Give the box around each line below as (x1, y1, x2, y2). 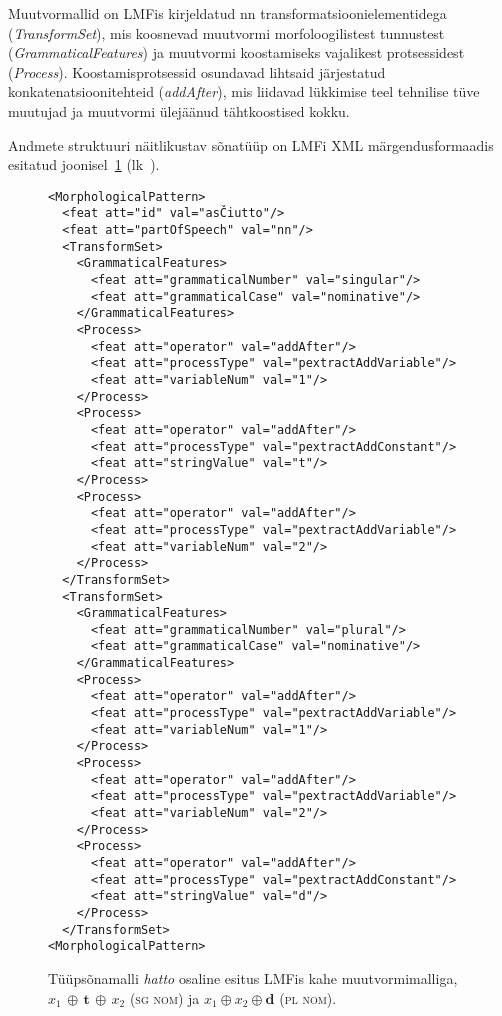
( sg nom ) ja (129, 987, 200, 1008)
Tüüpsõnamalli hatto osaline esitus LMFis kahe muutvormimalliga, (48, 967, 458, 988)
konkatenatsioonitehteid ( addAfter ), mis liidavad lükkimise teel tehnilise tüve (8, 81, 480, 102)
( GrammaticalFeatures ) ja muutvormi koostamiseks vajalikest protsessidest (8, 42, 465, 63)
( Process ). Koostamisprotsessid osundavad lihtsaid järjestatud (8, 61, 386, 82)
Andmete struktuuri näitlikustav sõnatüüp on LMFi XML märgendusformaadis (8, 134, 494, 155)
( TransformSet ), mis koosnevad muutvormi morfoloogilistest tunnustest (8, 22, 445, 43)
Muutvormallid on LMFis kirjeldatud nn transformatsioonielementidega (8, 3, 447, 23)
